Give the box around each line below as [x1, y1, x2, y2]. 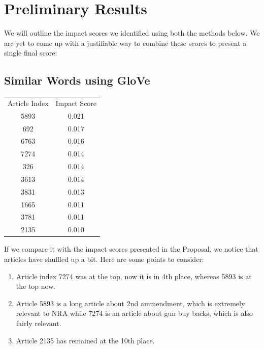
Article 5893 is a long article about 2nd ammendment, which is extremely [16, 298, 245, 308]
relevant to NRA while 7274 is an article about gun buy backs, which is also [16, 308, 253, 318]
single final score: [4, 47, 57, 58]
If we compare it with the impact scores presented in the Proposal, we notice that [4, 244, 258, 254]
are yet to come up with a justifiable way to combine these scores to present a [4, 37, 247, 48]
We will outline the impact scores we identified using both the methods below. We [4, 28, 260, 38]
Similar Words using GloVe [4, 72, 150, 88]
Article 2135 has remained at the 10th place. [16, 335, 155, 345]
